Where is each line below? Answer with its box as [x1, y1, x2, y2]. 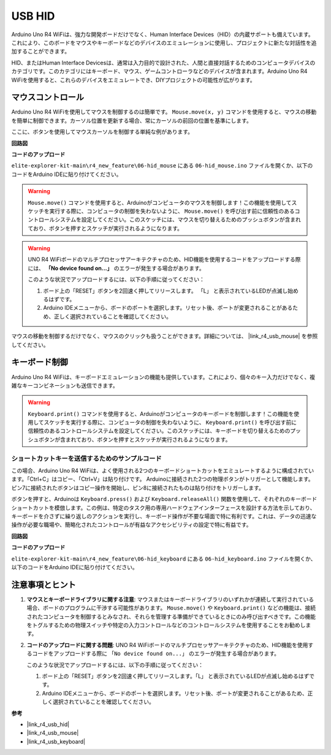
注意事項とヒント [11, 580, 76, 590]
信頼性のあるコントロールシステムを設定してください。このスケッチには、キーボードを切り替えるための [28, 427, 291, 435]
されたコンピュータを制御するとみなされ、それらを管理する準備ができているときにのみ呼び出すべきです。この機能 [26, 613, 316, 620]
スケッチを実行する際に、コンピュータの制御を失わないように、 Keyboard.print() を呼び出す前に [44, 419, 297, 426]
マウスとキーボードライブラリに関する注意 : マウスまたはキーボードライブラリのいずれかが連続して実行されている [26, 596, 314, 603]
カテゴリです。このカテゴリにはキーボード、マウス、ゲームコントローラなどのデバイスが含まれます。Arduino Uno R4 [11, 67, 308, 75]
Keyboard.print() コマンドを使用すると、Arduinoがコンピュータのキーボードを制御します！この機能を [28, 410, 294, 417]
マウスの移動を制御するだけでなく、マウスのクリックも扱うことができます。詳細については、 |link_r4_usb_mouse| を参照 [11, 332, 318, 340]
